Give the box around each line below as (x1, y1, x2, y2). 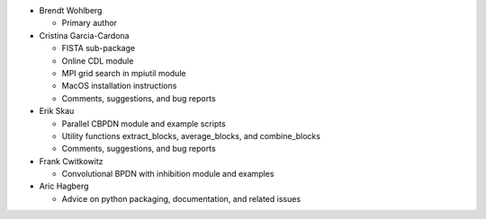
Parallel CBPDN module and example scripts (61, 118, 227, 129)
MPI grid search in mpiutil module (61, 67, 186, 78)
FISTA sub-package (61, 43, 135, 54)
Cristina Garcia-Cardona (39, 30, 130, 40)
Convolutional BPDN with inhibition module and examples (61, 169, 274, 180)
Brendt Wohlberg (39, 5, 103, 15)
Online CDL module (61, 55, 134, 66)
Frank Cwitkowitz (39, 155, 103, 166)
